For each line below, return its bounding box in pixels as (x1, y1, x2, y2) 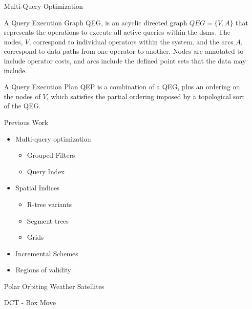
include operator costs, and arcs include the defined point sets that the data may (4, 55, 246, 65)
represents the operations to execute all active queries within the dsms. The (4, 27, 231, 37)
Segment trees (27, 215, 69, 226)
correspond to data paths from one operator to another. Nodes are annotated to (4, 46, 244, 56)
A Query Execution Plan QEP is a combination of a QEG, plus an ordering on (4, 82, 240, 92)
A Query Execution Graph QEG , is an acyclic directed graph (4, 17, 187, 27)
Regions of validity (15, 265, 71, 275)
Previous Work (4, 117, 48, 127)
